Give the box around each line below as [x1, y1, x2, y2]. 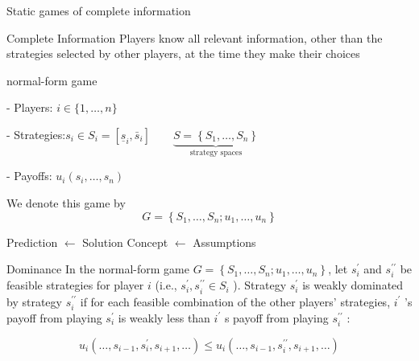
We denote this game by [6, 195, 126, 211]
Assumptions [193, 233, 256, 250]
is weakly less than [118, 309, 210, 326]
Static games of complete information [6, 2, 191, 18]
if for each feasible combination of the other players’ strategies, [80, 293, 391, 310]
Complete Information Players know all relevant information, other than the [6, 29, 383, 46]
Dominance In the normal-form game [6, 260, 189, 277]
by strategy [6, 293, 62, 310]
